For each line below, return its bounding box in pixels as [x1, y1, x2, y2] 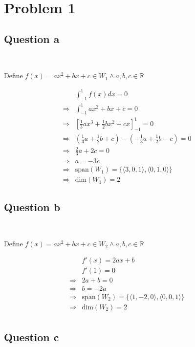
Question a [4, 31, 60, 46]
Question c [4, 329, 59, 345]
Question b [4, 199, 61, 214]
